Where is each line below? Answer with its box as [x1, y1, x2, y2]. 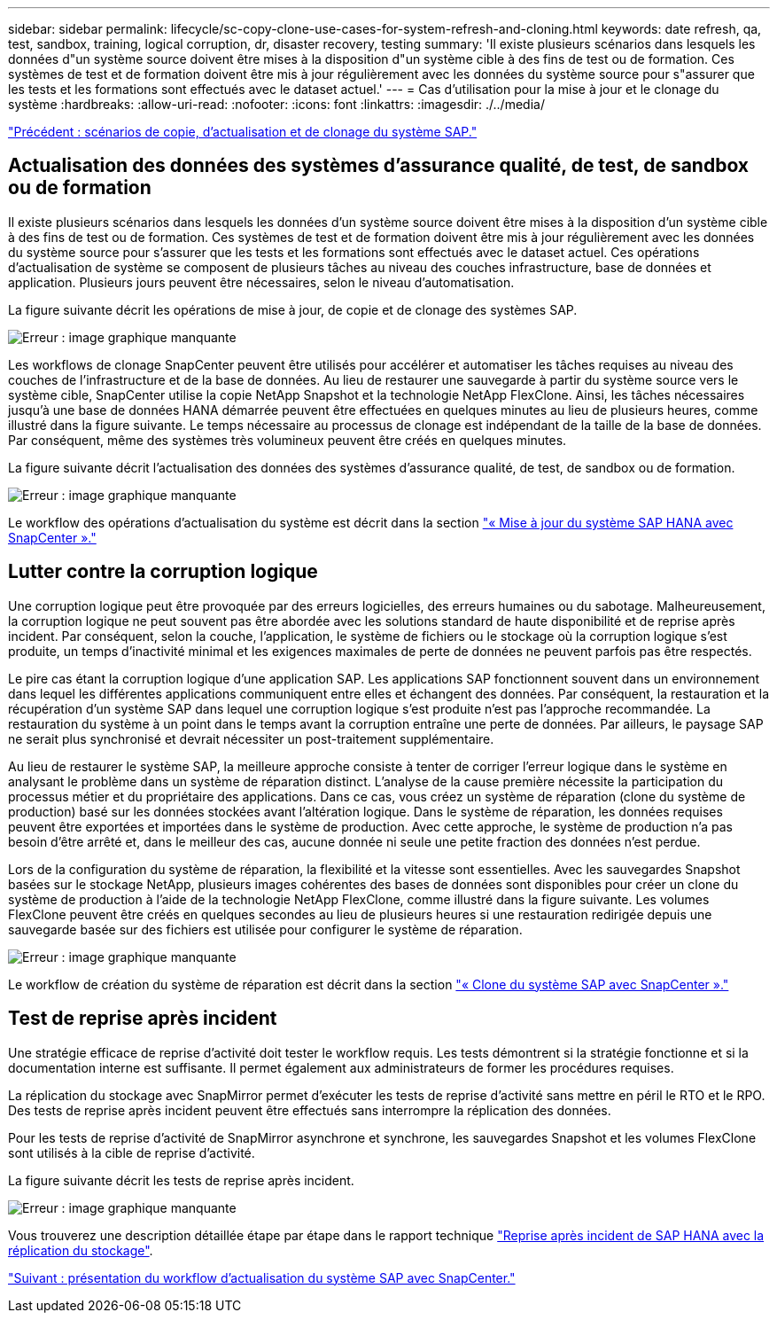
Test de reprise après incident [8, 1007, 277, 1030]
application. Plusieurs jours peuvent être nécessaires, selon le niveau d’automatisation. [8, 274, 515, 290]
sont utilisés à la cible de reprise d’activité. [8, 1144, 255, 1160]
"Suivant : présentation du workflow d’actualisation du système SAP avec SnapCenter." [8, 1269, 516, 1285]
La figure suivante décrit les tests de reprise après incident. [8, 1172, 354, 1188]
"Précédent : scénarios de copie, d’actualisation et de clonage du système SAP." [8, 124, 478, 139]
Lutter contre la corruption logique [8, 560, 318, 583]
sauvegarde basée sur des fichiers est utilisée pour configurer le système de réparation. [8, 921, 523, 937]
